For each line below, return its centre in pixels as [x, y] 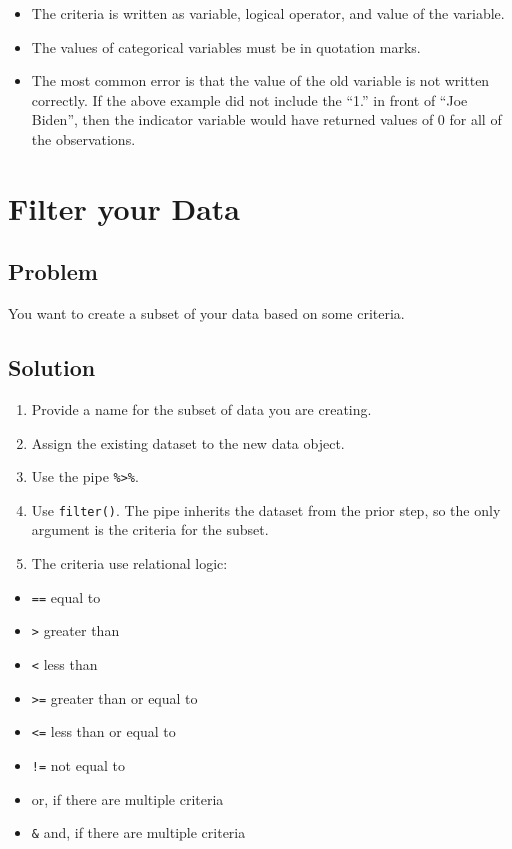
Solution [52, 367]
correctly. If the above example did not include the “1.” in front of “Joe [249, 99]
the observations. [83, 138]
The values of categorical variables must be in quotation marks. [226, 46]
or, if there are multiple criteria [127, 798]
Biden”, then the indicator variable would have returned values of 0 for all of [266, 119]
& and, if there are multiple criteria [138, 832]
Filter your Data [124, 207]
